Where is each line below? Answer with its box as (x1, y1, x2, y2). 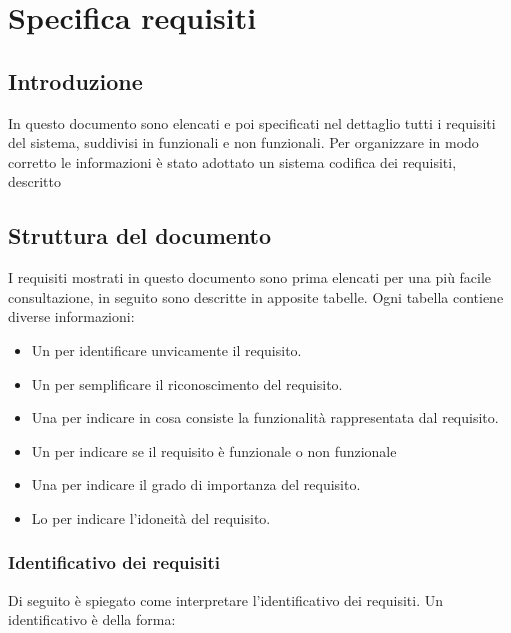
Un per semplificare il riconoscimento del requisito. (31, 373, 343, 394)
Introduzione (8, 65, 143, 96)
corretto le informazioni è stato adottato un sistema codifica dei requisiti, (8, 151, 457, 172)
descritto (8, 171, 62, 192)
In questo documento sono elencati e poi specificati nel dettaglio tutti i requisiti (8, 112, 496, 133)
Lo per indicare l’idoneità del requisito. (31, 507, 271, 528)
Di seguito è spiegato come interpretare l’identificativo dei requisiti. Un (8, 589, 443, 610)
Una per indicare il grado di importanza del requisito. (31, 474, 361, 495)
